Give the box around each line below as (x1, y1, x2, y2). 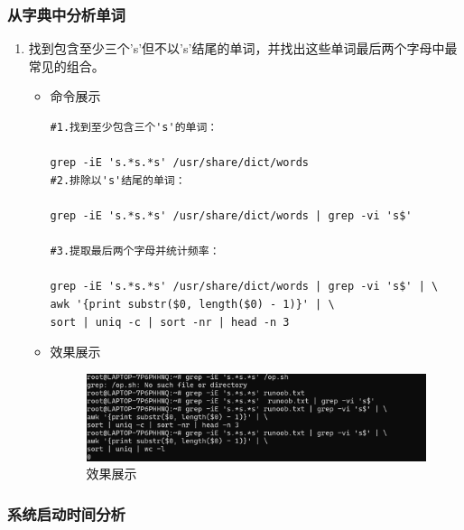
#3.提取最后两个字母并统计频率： (50, 245, 220, 258)
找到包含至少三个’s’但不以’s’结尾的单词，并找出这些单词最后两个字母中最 (28, 39, 458, 58)
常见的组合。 (28, 56, 105, 75)
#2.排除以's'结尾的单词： (50, 173, 186, 187)
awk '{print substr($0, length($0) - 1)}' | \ (50, 297, 335, 311)
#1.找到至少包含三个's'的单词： (50, 121, 218, 134)
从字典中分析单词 (7, 3, 125, 25)
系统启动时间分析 (7, 502, 125, 525)
